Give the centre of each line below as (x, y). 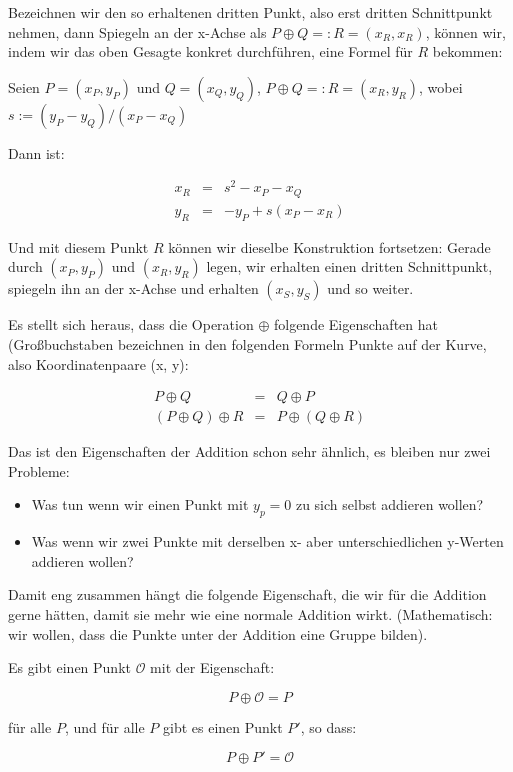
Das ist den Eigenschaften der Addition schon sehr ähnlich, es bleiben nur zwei (249, 451)
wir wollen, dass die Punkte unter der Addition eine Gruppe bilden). (218, 633)
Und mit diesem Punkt (78, 246)
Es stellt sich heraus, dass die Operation (131, 324)
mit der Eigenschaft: (212, 667)
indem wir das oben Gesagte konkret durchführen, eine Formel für (210, 51)
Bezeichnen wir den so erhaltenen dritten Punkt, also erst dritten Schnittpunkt (250, 12)
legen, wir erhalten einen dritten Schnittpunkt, (349, 266)
